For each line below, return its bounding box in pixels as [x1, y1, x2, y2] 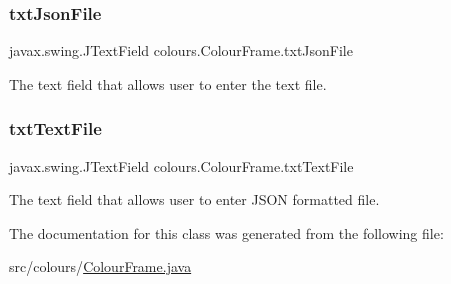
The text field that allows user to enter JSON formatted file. [9, 189, 380, 210]
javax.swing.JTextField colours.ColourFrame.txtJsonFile [9, 40, 353, 61]
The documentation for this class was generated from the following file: [9, 222, 444, 243]
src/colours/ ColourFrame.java [9, 256, 192, 277]
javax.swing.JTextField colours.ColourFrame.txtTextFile [9, 155, 354, 176]
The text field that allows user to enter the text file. [9, 73, 327, 94]
